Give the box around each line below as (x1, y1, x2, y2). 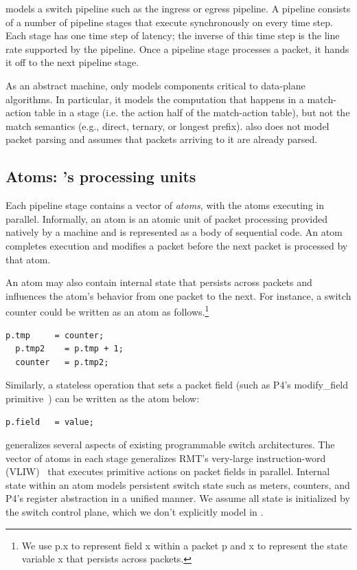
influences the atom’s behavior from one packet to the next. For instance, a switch (5, 288, 352, 303)
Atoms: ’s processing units (5, 166, 196, 187)
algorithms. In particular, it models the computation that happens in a (5, 91, 304, 106)
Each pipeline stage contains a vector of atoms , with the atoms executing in (5, 198, 324, 212)
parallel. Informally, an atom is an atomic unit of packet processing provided (5, 211, 328, 226)
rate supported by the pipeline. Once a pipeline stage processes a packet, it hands (5, 41, 349, 56)
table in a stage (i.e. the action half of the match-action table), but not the (34, 105, 350, 120)
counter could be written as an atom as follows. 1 (5, 303, 209, 318)
